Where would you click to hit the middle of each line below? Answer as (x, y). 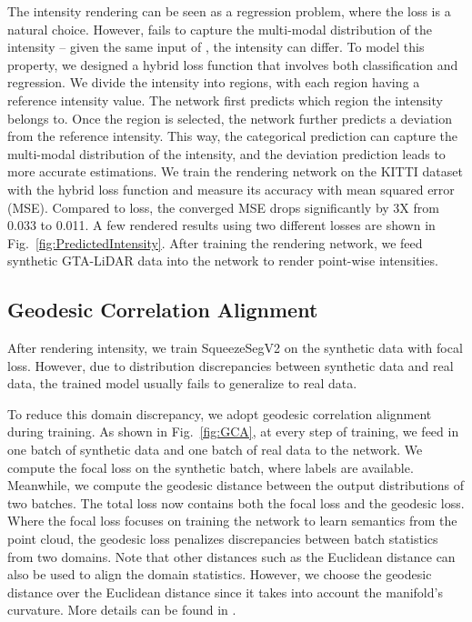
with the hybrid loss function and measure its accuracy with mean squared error (231, 189)
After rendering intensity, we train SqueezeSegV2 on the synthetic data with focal (235, 348)
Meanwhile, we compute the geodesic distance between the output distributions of (236, 485)
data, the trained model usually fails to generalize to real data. (182, 383)
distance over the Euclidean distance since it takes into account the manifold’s (225, 592)
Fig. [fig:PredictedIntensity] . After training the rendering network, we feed (215, 242)
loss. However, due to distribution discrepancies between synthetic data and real (231, 365)
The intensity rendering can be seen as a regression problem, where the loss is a (229, 11)
